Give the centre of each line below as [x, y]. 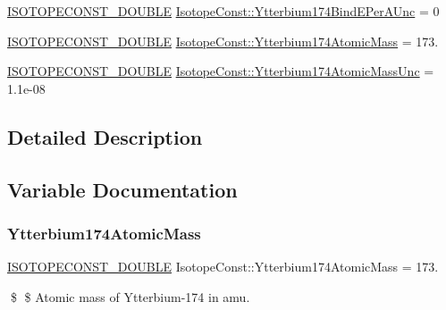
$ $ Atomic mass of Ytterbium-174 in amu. [130, 296]
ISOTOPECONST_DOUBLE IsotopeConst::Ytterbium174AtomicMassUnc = [221, 71]
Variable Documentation [122, 189]
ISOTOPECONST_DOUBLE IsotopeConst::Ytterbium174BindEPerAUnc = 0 [223, 11]
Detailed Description [105, 136]
